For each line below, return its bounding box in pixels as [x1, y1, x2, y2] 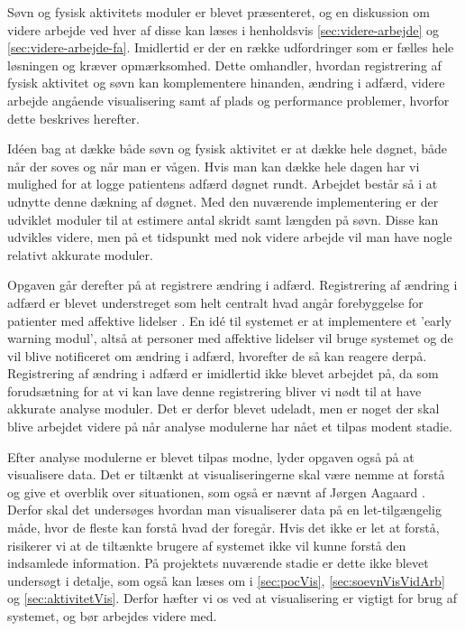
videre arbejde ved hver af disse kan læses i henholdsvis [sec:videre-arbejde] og [7, 20, 440, 39]
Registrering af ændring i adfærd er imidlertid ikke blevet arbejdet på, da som [7, 364, 439, 383]
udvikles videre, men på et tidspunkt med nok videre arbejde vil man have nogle [7, 227, 452, 246]
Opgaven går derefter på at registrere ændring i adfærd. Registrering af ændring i [7, 275, 458, 294]
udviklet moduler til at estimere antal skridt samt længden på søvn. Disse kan [7, 209, 439, 228]
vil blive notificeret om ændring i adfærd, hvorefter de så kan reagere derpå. [7, 346, 427, 365]
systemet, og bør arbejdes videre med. [7, 607, 217, 625]
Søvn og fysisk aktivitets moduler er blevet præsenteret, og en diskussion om [7, 3, 430, 21]
